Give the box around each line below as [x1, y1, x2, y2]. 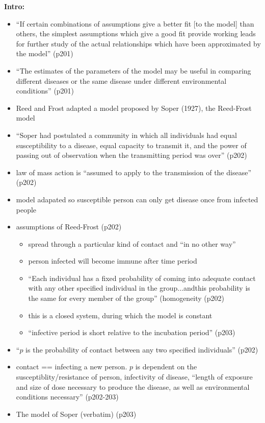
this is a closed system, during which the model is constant [28, 310, 213, 320]
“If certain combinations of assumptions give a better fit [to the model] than [16, 18, 254, 29]
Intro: [4, 1, 25, 11]
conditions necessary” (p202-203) [16, 391, 119, 402]
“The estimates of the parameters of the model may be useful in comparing [16, 65, 251, 76]
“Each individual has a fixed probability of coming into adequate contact [28, 272, 256, 283]
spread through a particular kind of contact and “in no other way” [28, 238, 236, 249]
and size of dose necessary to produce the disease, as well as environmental [16, 381, 250, 392]
